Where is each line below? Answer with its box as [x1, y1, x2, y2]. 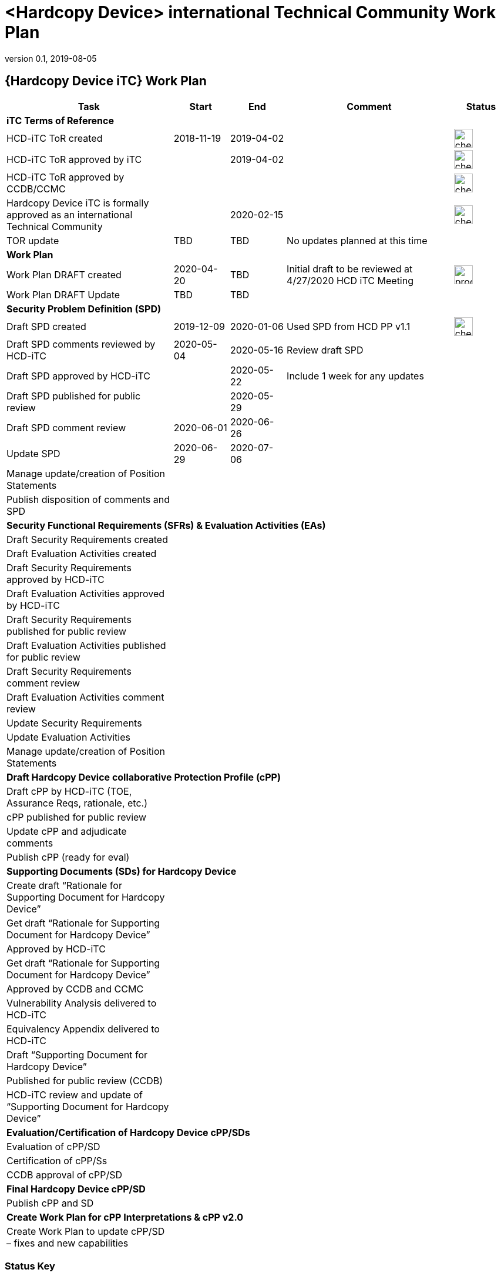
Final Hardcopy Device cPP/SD [6, 1182, 146, 1195]
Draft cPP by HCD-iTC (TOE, [6, 785, 132, 797]
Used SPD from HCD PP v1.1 [287, 320, 411, 332]
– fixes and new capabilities [6, 1237, 129, 1249]
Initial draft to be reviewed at [287, 262, 413, 275]
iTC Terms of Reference [6, 114, 115, 126]
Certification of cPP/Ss [6, 1154, 107, 1167]
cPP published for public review [6, 811, 147, 823]
